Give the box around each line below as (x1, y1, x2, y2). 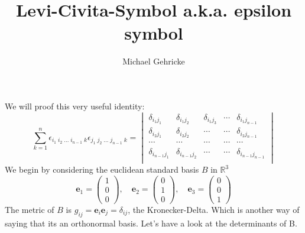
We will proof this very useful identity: (5, 99, 145, 112)
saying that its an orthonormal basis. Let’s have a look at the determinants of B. (5, 216, 297, 229)
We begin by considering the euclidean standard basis (5, 163, 199, 176)
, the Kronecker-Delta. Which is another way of (128, 203, 300, 215)
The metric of (5, 203, 54, 215)
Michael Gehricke (122, 55, 185, 67)
